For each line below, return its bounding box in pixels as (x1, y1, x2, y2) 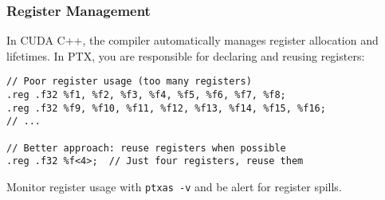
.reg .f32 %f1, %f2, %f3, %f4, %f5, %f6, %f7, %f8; (6, 89, 286, 101)
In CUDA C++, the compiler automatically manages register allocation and (6, 32, 379, 49)
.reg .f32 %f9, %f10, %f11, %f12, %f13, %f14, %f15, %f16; (6, 102, 326, 114)
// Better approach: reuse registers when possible (6, 142, 286, 154)
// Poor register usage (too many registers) (6, 76, 252, 88)
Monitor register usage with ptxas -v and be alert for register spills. (6, 178, 342, 194)
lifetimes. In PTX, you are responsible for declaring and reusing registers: (6, 47, 365, 64)
